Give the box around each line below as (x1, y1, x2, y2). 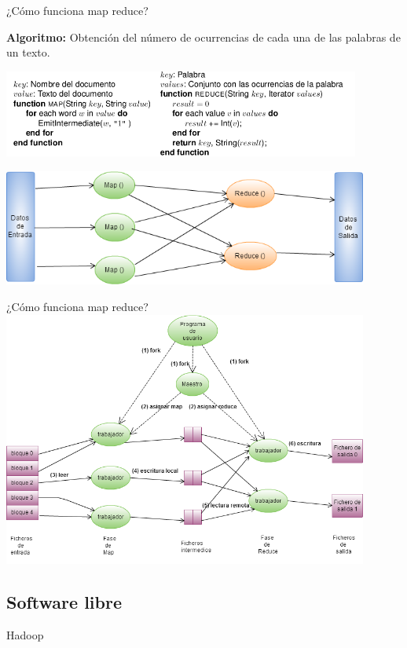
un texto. (6, 44, 50, 60)
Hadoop (6, 626, 44, 643)
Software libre (6, 589, 122, 613)
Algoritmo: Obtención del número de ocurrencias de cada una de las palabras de (6, 28, 401, 45)
